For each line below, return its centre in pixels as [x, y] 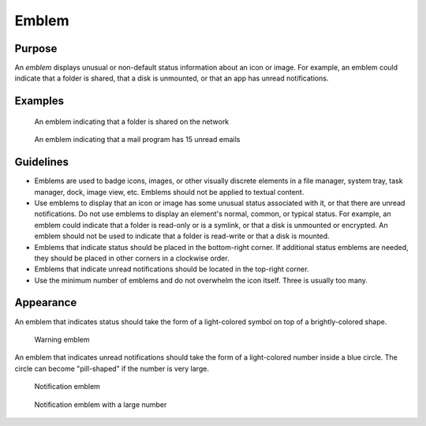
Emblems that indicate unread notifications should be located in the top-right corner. [172, 269]
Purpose [36, 49]
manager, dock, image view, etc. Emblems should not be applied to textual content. [169, 192]
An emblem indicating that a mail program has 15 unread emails [137, 140]
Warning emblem [62, 339]
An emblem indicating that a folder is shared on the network [132, 121]
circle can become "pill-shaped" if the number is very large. [112, 368]
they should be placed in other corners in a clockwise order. [132, 258]
